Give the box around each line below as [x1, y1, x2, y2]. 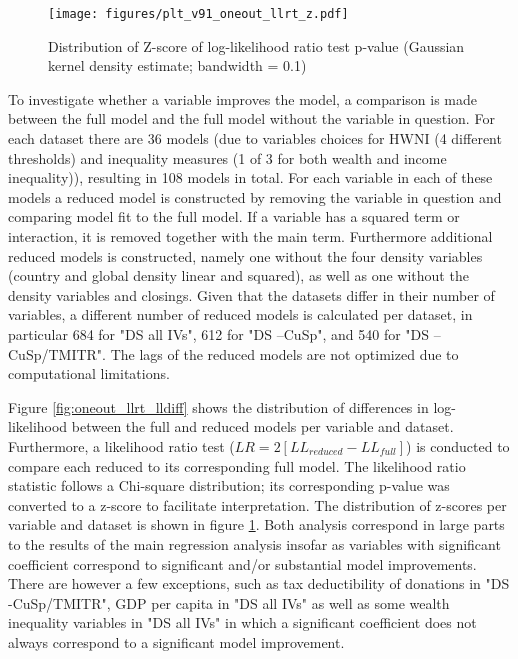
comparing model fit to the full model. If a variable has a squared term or [8, 206, 460, 227]
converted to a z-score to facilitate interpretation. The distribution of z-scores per [8, 494, 507, 515]
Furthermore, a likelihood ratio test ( [8, 435, 235, 456]
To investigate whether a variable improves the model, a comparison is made [8, 88, 478, 109]
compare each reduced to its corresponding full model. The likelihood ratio [8, 455, 466, 476]
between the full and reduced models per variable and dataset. [71, 416, 454, 437]
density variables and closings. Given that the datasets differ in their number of [8, 284, 495, 305]
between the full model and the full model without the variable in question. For [8, 108, 495, 129]
